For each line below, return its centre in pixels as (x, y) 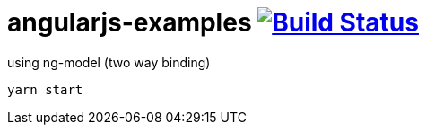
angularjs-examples (130, 22)
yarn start (45, 89)
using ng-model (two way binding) (109, 62)
